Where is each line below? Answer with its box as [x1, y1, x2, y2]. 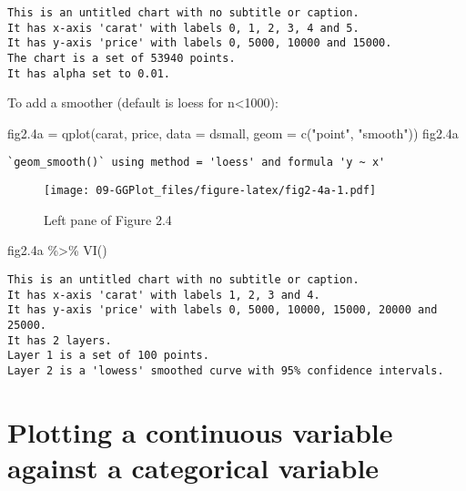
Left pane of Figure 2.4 [44, 210, 172, 229]
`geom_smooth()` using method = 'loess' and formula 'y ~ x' [7, 156, 386, 169]
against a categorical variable [7, 448, 380, 486]
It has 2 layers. [7, 333, 112, 347]
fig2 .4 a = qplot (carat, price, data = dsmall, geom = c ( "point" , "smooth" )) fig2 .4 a [7, 123, 459, 142]
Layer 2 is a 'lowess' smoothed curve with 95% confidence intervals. [7, 363, 444, 377]
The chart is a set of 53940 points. [7, 51, 236, 65]
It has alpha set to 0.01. [7, 66, 170, 80]
